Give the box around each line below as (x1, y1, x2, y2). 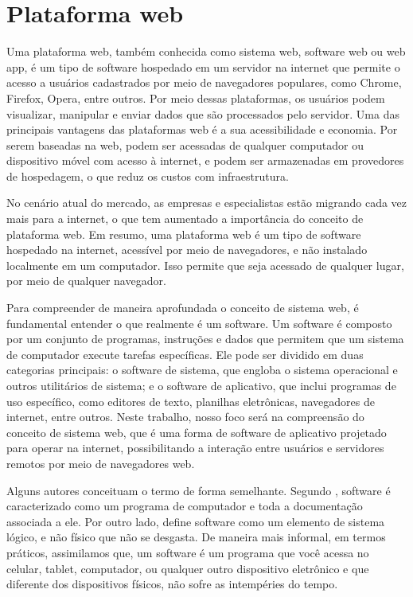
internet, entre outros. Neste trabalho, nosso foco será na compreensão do (6, 408, 364, 425)
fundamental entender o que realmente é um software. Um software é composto (6, 314, 392, 331)
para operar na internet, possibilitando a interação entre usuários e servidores (6, 439, 384, 456)
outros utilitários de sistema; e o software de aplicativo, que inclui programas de (6, 377, 396, 393)
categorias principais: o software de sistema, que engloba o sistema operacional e (6, 361, 398, 378)
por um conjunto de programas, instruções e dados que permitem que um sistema (6, 330, 404, 347)
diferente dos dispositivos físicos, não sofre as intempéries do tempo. (6, 576, 338, 592)
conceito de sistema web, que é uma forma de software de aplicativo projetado (6, 423, 387, 440)
